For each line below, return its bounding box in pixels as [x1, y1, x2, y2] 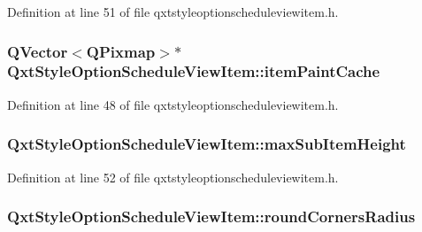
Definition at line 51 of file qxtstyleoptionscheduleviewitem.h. [7, 3, 339, 20]
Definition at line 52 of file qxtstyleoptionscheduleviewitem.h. [7, 167, 339, 186]
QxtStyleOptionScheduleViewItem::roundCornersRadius [7, 205, 416, 228]
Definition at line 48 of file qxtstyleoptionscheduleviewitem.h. [7, 95, 339, 113]
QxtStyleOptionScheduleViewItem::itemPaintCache [7, 60, 380, 82]
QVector [7, 40, 68, 62]
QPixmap [86, 40, 156, 62]
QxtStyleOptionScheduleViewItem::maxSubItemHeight [7, 133, 406, 155]
